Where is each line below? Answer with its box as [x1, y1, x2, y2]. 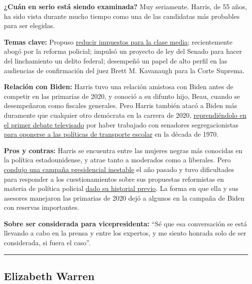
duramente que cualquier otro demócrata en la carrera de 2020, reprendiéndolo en [4, 110, 247, 120]
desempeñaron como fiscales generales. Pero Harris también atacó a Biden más [4, 100, 237, 110]
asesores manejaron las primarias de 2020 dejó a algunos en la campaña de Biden [4, 192, 245, 203]
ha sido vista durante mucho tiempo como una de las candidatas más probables [4, 11, 240, 21]
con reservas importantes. [4, 202, 79, 212]
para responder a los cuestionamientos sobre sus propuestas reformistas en [4, 174, 224, 184]
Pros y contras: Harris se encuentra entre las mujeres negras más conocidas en [4, 145, 243, 155]
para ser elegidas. [4, 20, 55, 31]
